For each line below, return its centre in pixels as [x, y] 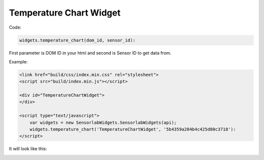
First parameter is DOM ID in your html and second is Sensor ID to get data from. [90, 53]
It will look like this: [28, 149]
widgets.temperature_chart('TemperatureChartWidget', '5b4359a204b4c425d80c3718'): [133, 130]
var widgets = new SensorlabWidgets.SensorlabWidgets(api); [103, 122]
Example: [18, 61]
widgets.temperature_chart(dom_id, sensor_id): [77, 40]
